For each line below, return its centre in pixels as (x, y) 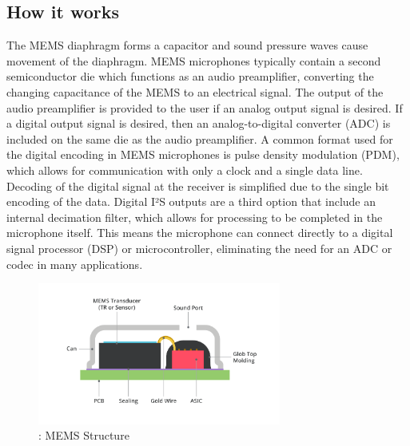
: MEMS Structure (84, 435)
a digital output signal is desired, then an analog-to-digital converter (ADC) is (199, 123)
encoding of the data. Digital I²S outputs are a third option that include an (191, 201)
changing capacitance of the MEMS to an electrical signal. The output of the (195, 91)
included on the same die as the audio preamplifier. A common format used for (200, 138)
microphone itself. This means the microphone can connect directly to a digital (200, 233)
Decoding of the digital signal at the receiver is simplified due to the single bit (198, 186)
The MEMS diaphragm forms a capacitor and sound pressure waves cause (187, 45)
